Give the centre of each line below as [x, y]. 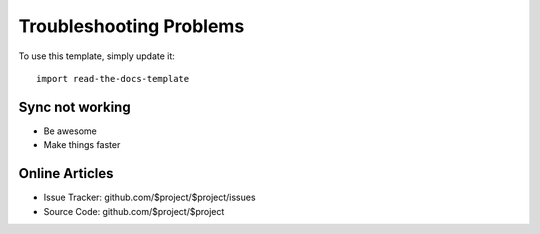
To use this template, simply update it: [96, 56]
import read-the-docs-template [113, 78]
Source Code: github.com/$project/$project [134, 211]
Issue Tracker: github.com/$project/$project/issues [149, 197]
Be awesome [70, 131]
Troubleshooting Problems [131, 26]
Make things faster [82, 145]
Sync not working [74, 106]
